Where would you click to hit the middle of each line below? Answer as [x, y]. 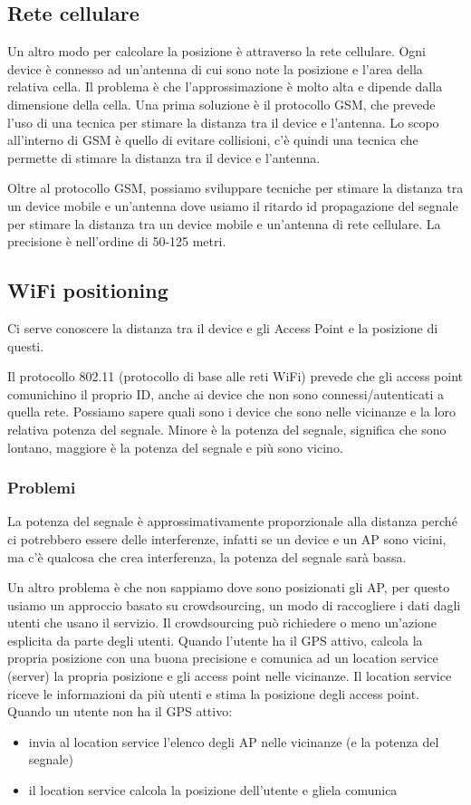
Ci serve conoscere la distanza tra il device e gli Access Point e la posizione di [223, 327]
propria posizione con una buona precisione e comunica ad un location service [223, 658]
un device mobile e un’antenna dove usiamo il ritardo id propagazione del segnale [233, 205]
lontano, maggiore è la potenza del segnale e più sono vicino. [175, 447]
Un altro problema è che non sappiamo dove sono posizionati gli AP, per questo [229, 587]
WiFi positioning [88, 290]
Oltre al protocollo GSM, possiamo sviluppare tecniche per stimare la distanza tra [235, 188]
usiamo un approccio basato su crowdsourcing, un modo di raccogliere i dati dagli [234, 604]
